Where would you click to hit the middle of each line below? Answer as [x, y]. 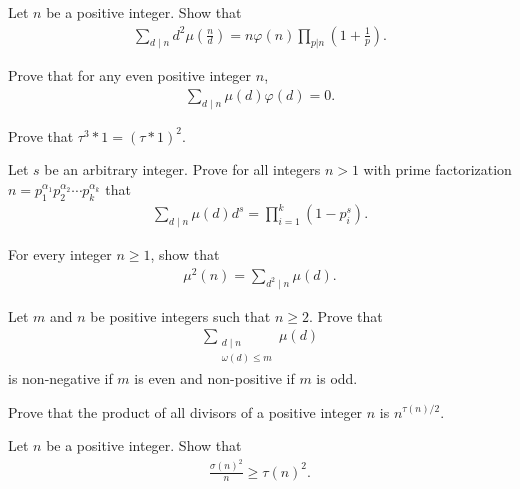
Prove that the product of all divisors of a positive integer [185, 411]
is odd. [337, 377]
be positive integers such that [180, 315]
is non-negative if [60, 377]
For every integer [60, 254]
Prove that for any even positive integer [130, 75]
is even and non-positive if [214, 377]
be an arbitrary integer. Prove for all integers [182, 169]
